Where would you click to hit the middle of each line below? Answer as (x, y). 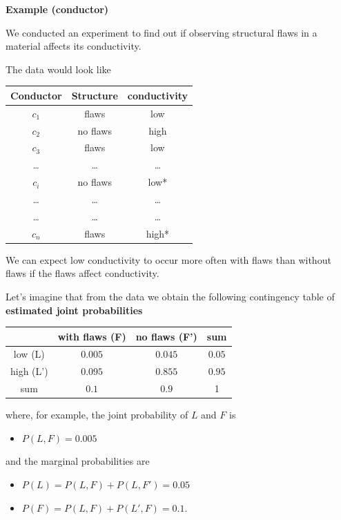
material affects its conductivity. (74, 46)
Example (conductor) (57, 9)
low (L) (29, 354)
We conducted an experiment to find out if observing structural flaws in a (162, 32)
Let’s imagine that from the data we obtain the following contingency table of (170, 296)
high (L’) (29, 371)
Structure (95, 95)
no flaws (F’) (166, 336)
